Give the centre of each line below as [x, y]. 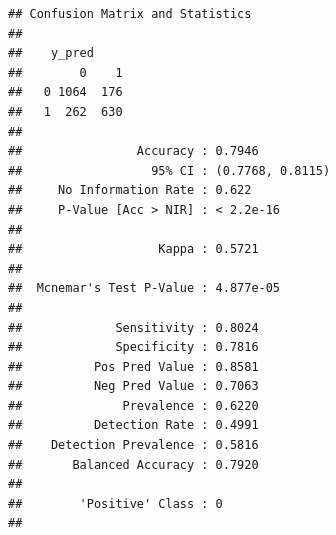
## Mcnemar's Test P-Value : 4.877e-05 [144, 288]
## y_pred [51, 53]
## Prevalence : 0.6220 [133, 405]
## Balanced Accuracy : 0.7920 [133, 464]
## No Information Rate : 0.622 [130, 190]
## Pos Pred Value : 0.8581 [133, 366]
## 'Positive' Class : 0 [115, 503]
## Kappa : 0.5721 [133, 249]
